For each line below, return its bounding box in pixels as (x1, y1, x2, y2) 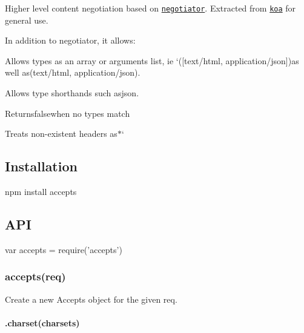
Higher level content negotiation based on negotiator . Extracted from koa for (5, 2, 296, 14)
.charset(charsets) (5, 316, 80, 329)
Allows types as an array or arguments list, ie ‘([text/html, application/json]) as (5, 54, 299, 67)
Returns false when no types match (5, 107, 130, 119)
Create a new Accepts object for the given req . (5, 292, 177, 305)
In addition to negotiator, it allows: (5, 34, 136, 47)
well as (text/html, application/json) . (5, 66, 140, 79)
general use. (5, 13, 48, 26)
